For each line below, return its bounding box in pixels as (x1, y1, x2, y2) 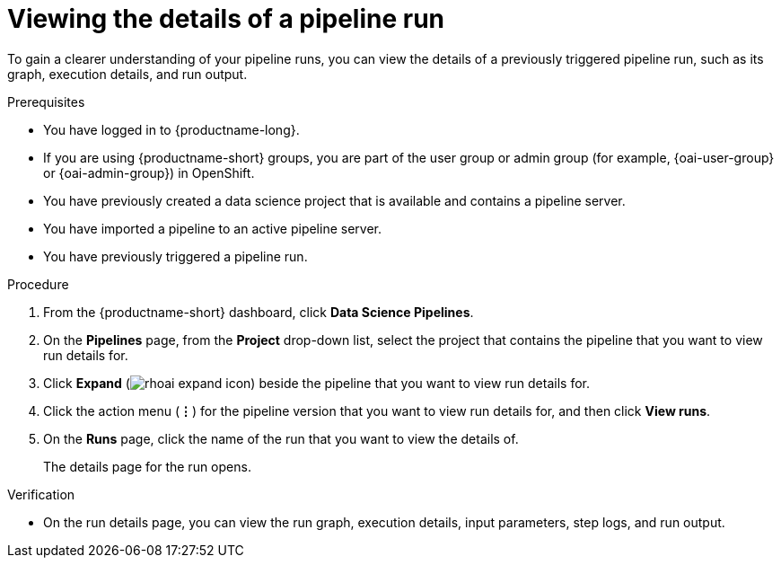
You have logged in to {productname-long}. (43, 121, 300, 137)
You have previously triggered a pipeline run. (43, 248, 308, 264)
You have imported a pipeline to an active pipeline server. (43, 220, 382, 236)
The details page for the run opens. (43, 458, 251, 474)
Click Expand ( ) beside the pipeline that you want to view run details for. (43, 375, 590, 391)
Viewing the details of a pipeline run (7, 4, 445, 34)
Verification (7, 486, 75, 502)
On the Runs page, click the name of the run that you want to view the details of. (43, 430, 519, 446)
